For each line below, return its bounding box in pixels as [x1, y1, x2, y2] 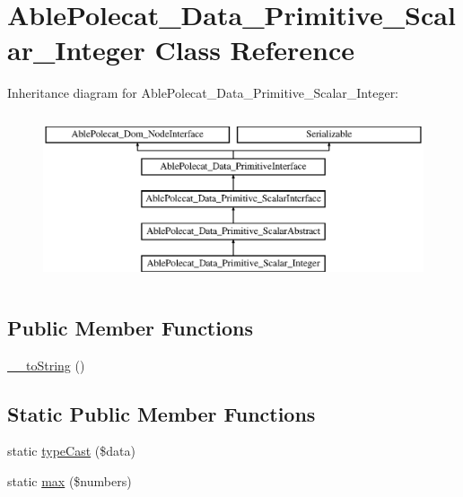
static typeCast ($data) [7, 441, 135, 460]
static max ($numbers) [7, 472, 132, 491]
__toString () [7, 355, 85, 374]
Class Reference [154, 31, 355, 68]
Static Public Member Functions [7, 399, 316, 427]
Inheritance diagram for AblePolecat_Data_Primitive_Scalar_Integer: [7, 83, 399, 102]
